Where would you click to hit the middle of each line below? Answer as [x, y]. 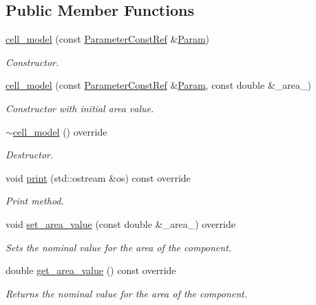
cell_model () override [60, 131]
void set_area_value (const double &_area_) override [120, 223]
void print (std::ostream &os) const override [98, 177]
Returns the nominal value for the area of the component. [127, 293]
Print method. [35, 201]
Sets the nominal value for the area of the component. [119, 247]
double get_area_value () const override [91, 270]
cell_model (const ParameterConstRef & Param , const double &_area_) [158, 85]
